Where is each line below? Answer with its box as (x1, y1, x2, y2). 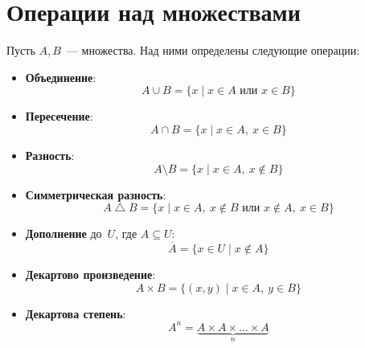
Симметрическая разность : (25, 186, 166, 203)
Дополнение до (25, 225, 102, 242)
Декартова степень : (25, 305, 126, 321)
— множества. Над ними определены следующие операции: (66, 42, 360, 59)
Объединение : (25, 68, 96, 85)
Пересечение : (25, 108, 93, 125)
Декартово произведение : (25, 265, 156, 282)
